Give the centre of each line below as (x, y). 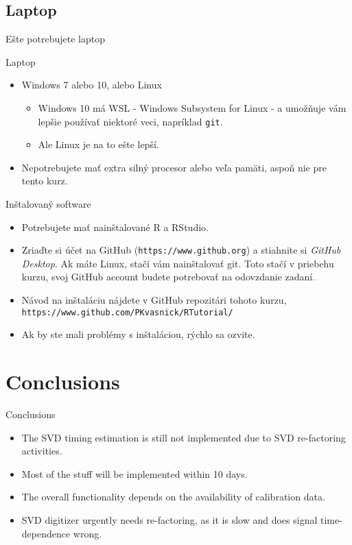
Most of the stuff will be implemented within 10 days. (134, 473)
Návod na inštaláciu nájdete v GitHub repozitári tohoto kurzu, (154, 300)
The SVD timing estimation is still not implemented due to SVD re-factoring (184, 437)
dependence (46, 533)
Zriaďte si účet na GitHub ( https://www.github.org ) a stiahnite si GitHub (181, 250)
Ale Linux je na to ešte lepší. (98, 144)
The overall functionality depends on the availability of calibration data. (173, 497)
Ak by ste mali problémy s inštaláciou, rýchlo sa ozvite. (138, 334)
